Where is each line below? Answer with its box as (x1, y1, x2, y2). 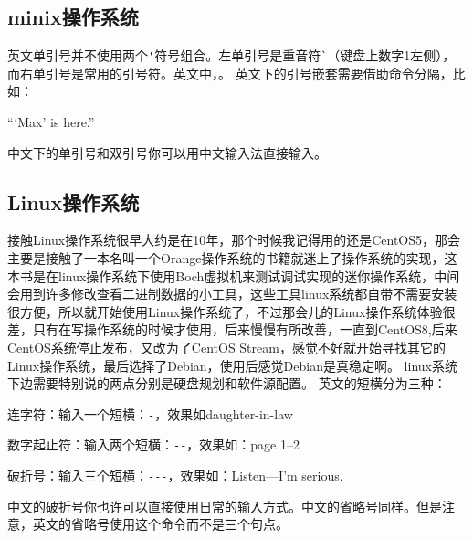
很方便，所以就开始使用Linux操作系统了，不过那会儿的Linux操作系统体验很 (7, 301, 456, 321)
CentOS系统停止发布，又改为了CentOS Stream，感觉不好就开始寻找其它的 (7, 338, 446, 356)
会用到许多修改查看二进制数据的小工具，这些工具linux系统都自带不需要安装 (7, 284, 457, 303)
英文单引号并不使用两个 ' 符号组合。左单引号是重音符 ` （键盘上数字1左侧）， (7, 46, 456, 65)
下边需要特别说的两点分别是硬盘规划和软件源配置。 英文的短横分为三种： (7, 374, 447, 393)
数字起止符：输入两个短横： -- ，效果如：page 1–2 (7, 435, 300, 454)
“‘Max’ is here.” (7, 112, 95, 132)
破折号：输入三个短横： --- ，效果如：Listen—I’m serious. (7, 466, 343, 485)
